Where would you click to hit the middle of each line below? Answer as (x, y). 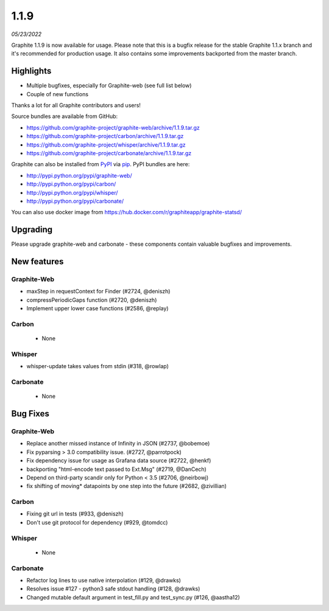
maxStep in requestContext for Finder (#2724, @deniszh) (98, 292)
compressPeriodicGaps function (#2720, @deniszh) (92, 300)
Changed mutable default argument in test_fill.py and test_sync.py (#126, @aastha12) (133, 597)
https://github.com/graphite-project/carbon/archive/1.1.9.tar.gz (105, 136)
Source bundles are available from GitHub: (65, 116)
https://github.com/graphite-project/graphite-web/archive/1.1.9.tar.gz (113, 127)
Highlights (31, 71)
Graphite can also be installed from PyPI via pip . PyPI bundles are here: (101, 164)
